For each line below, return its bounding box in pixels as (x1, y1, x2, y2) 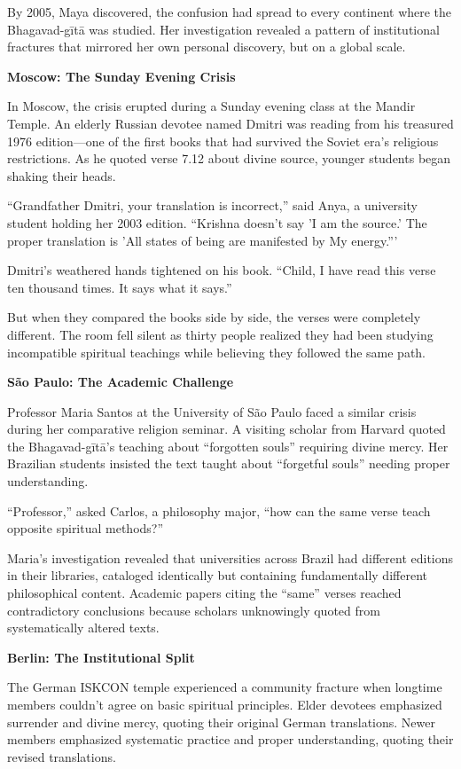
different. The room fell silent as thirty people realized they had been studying (7, 325, 434, 343)
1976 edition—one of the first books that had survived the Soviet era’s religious (7, 131, 439, 150)
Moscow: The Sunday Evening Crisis (7, 67, 236, 85)
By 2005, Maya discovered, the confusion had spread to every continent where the (7, 3, 452, 20)
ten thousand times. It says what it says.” (7, 278, 232, 296)
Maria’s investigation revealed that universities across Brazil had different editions (7, 548, 454, 567)
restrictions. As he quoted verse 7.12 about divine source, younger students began (7, 149, 451, 168)
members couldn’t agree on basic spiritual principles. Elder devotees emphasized (7, 695, 442, 713)
